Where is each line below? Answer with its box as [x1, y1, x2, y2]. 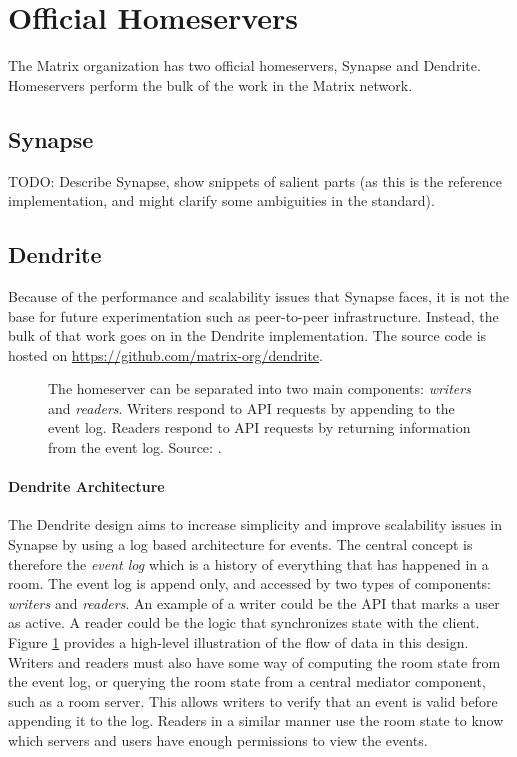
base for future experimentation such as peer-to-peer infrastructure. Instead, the [8, 305, 499, 326]
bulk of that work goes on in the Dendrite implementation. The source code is [8, 325, 487, 346]
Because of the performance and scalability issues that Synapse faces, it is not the [8, 285, 509, 306]
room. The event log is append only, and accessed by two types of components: [8, 573, 491, 594]
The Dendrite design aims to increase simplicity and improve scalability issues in [8, 514, 503, 535]
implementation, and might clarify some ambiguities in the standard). [8, 190, 435, 211]
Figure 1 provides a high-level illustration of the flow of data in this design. [8, 632, 469, 653]
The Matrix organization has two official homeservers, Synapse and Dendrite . [8, 55, 481, 76]
